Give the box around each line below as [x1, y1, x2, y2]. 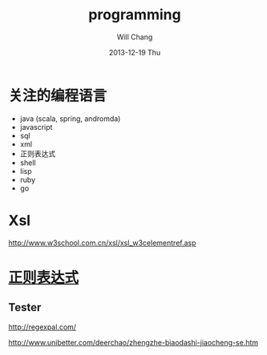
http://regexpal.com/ [8, 322, 77, 332]
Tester [8, 301, 42, 314]
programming [87, 6, 182, 24]
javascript [19, 122, 53, 131]
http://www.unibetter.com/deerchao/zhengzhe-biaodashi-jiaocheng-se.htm [8, 337, 259, 347]
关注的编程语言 [8, 87, 107, 105]
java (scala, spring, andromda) [19, 114, 121, 123]
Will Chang [116, 32, 153, 42]
